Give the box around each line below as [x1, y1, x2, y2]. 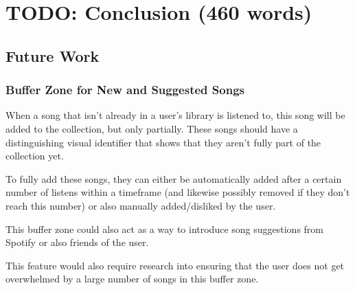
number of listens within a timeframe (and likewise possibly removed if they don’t [5, 185, 350, 199]
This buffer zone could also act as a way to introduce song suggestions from [5, 221, 323, 236]
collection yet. [5, 148, 64, 163]
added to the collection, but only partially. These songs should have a [5, 121, 298, 135]
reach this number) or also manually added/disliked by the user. [5, 198, 276, 212]
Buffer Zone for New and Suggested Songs [5, 81, 244, 98]
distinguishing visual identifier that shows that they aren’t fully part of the [5, 135, 321, 149]
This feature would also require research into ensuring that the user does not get [5, 258, 345, 272]
